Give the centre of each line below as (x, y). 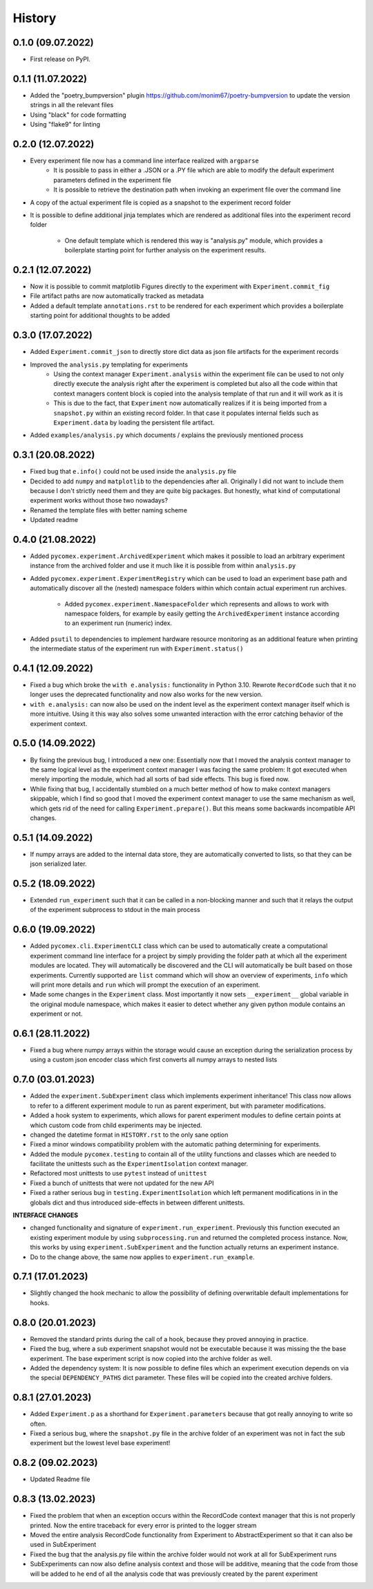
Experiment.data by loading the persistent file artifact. (134, 422)
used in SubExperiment (63, 1545)
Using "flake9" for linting (65, 124)
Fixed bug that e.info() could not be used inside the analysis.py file (133, 472)
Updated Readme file (60, 1479)
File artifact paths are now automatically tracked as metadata (117, 296)
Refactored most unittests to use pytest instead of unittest (118, 1173)
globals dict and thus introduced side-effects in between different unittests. (137, 1202)
